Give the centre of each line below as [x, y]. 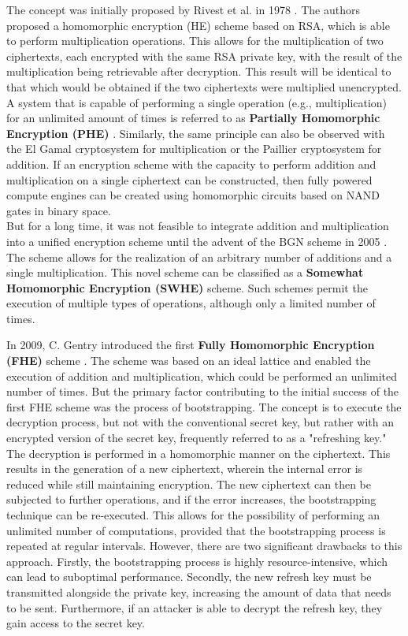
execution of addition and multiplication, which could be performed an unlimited [202, 376]
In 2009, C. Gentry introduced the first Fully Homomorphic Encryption [191, 345]
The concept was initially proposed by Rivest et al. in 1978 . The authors [183, 9]
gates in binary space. [59, 210]
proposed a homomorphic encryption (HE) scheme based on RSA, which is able [198, 25]
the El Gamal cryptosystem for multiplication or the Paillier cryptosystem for [194, 149]
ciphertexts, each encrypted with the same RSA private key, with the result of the [204, 56]
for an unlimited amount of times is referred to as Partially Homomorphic [193, 118]
